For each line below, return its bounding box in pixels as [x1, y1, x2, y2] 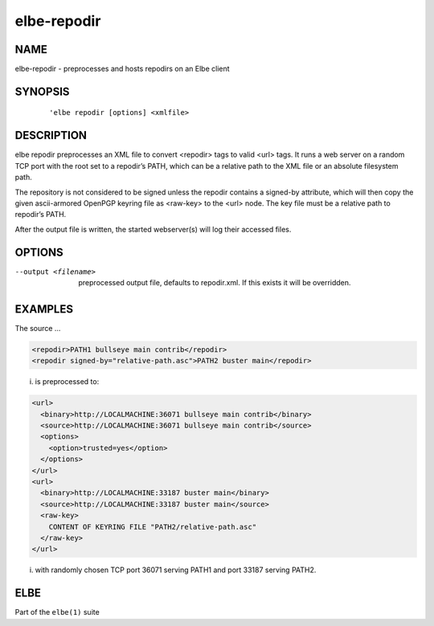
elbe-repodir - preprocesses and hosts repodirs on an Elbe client [14, 64, 230, 74]
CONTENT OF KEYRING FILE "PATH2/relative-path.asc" [48, 522, 257, 531]
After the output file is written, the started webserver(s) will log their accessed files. [14, 224, 292, 234]
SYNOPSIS [14, 84, 70, 98]
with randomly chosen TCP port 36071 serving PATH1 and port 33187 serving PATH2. [35, 565, 317, 575]
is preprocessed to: [35, 377, 100, 387]
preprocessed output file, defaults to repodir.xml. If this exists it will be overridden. [78, 278, 351, 288]
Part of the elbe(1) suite [14, 608, 100, 617]
